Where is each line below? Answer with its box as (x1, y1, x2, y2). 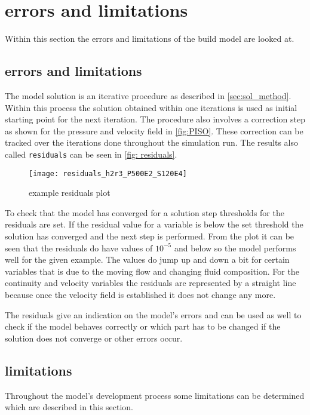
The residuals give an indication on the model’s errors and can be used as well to (5, 308, 302, 321)
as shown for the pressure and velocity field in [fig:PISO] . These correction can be (5, 124, 303, 137)
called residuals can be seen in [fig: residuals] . (5, 147, 177, 160)
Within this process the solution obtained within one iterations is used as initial (5, 101, 297, 113)
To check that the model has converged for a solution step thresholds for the (5, 206, 284, 219)
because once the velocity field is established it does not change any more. (5, 288, 276, 300)
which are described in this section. (5, 401, 133, 413)
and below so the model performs (174, 241, 296, 254)
